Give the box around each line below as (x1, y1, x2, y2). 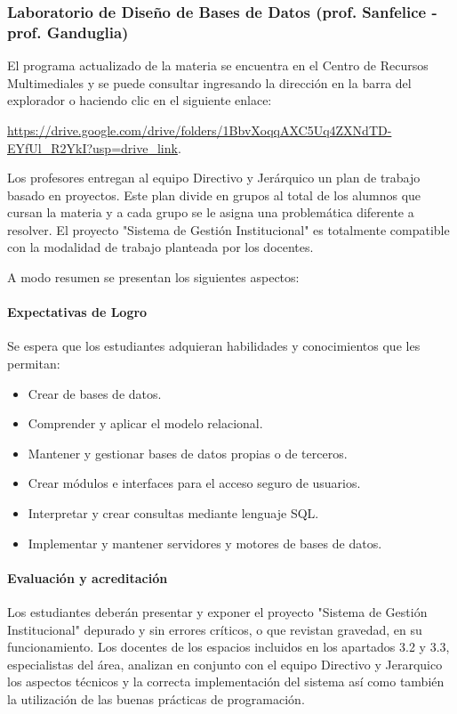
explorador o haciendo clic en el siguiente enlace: (7, 91, 272, 110)
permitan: (7, 354, 60, 373)
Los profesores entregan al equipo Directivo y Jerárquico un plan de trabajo (7, 168, 421, 187)
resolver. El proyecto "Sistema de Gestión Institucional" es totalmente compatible (7, 220, 450, 239)
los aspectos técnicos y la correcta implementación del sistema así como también (7, 672, 445, 691)
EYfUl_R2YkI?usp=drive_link (7, 138, 178, 157)
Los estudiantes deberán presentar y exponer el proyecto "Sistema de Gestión (7, 603, 428, 621)
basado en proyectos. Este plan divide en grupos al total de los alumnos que (7, 185, 421, 204)
